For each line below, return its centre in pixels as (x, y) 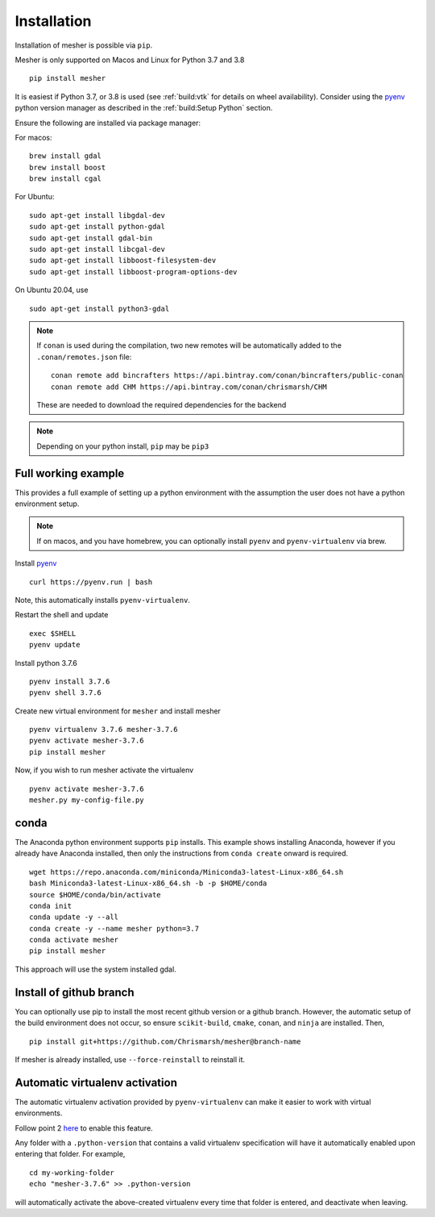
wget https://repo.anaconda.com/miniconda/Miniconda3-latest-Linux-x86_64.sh (186, 872)
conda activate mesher (74, 940)
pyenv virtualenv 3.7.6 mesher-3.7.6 (104, 730)
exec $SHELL (53, 633)
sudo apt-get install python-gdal (97, 227)
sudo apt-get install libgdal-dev (97, 215)
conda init (51, 905)
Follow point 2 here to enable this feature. (84, 1128)
